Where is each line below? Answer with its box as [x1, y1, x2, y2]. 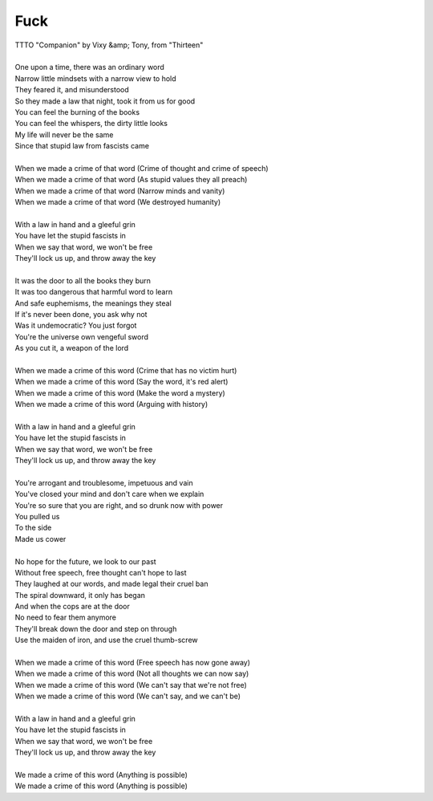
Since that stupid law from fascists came [14, 141, 150, 151]
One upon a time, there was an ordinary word [14, 63, 164, 72]
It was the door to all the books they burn [14, 275, 152, 285]
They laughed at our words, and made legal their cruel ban [14, 579, 208, 589]
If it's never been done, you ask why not [14, 309, 148, 319]
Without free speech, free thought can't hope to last [14, 567, 187, 577]
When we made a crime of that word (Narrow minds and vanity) [14, 185, 225, 196]
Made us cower [14, 534, 67, 543]
